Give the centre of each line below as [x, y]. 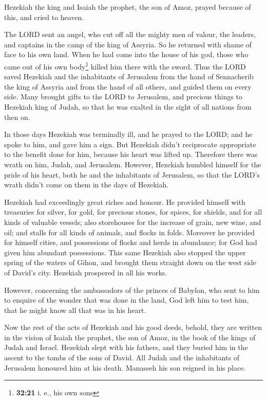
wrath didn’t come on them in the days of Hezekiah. [87, 185]
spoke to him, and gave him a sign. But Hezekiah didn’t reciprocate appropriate [130, 144]
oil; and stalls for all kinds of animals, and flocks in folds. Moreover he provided [129, 232]
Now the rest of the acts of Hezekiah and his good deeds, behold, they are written [133, 327]
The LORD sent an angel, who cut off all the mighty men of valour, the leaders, [130, 34]
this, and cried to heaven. [44, 17]
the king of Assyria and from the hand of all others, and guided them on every [128, 86]
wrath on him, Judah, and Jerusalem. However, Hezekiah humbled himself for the [133, 164]
